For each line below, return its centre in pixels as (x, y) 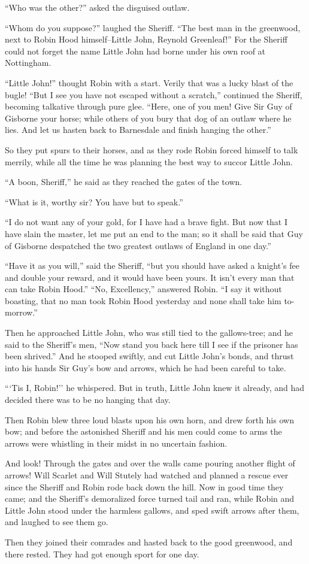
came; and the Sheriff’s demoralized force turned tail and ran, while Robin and (150, 498)
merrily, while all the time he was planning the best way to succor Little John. (149, 161)
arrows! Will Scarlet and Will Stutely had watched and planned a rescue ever (147, 475)
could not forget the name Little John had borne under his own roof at (135, 51)
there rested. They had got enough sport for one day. (102, 554)
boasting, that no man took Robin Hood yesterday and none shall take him (143, 300)
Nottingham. (28, 63)
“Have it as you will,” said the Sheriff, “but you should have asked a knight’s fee (152, 266)
